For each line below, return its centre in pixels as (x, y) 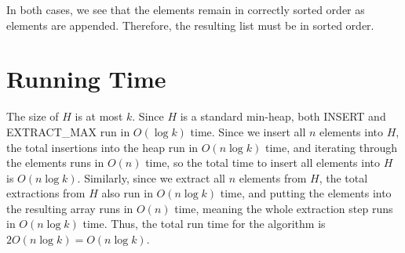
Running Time (86, 79)
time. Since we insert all (248, 131)
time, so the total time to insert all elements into (263, 163)
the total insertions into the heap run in (102, 147)
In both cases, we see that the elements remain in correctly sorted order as (186, 9)
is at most (99, 116)
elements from (273, 177)
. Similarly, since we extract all (151, 177)
